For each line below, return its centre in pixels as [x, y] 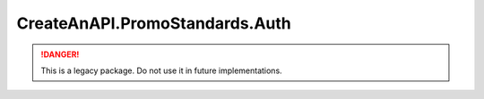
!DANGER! [60, 54]
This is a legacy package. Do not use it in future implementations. [161, 70]
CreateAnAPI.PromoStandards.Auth [154, 23]
